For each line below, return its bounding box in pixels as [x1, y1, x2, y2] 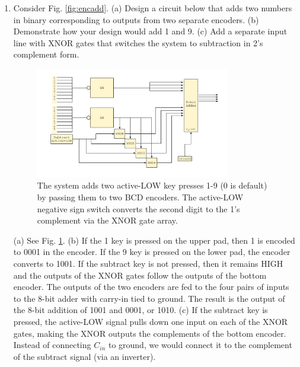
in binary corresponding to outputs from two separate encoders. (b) [13, 13, 259, 25]
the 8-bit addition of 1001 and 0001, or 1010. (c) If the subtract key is [13, 304, 268, 316]
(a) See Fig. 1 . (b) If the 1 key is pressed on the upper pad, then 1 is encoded [13, 234, 295, 246]
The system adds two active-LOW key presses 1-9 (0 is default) [37, 179, 267, 192]
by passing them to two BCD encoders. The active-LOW [37, 191, 244, 203]
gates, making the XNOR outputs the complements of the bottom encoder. [13, 327, 286, 339]
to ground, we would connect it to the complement [108, 339, 292, 351]
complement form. [13, 48, 79, 60]
